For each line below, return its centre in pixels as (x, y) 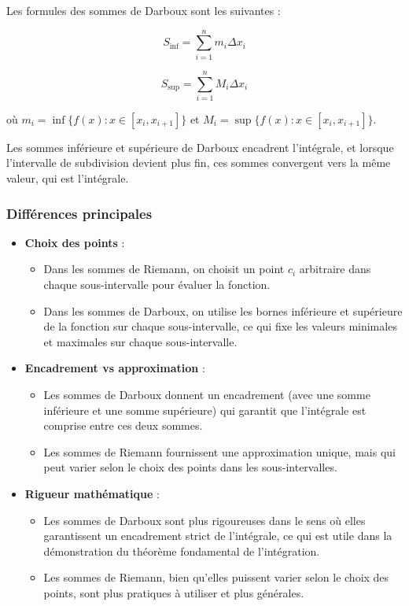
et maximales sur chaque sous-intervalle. (140, 341)
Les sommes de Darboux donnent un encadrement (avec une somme (207, 394)
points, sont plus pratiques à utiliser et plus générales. (174, 592)
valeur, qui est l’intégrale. (68, 178)
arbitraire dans (335, 269)
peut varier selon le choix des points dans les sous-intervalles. (190, 467)
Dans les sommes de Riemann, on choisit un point (164, 269)
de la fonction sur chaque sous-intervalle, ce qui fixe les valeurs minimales (220, 326)
